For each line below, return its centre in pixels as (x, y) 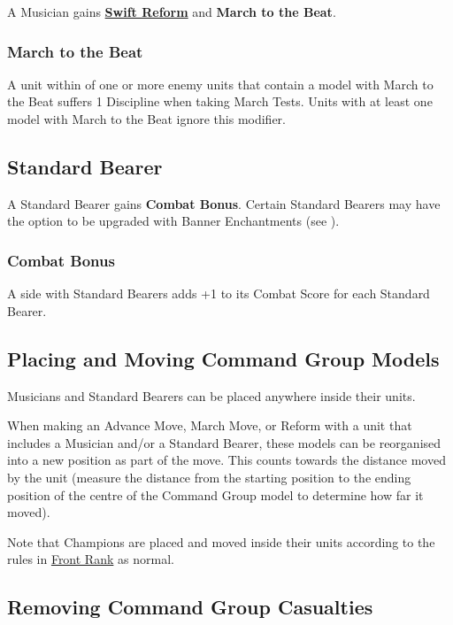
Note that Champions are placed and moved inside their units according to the (221, 541)
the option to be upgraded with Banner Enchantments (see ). (173, 221)
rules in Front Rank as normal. (91, 559)
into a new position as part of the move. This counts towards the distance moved (226, 460)
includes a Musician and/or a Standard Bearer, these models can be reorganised (224, 442)
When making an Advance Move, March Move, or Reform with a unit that (210, 425)
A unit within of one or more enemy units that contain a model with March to (220, 84)
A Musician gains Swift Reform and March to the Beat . (172, 12)
